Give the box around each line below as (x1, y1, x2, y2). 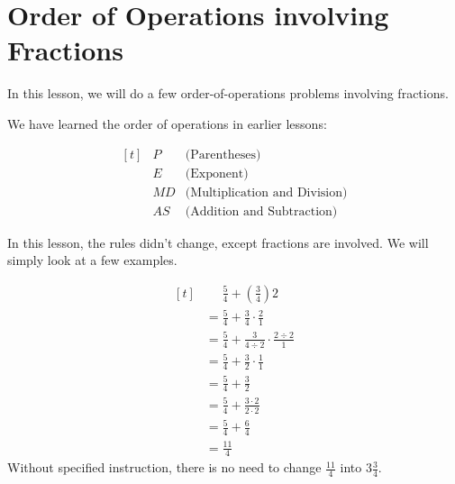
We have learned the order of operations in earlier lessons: (7, 114, 327, 132)
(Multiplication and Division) (185, 186, 348, 199)
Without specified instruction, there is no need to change (7, 458, 322, 477)
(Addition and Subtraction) (185, 205, 338, 218)
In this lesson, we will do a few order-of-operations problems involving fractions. (7, 84, 449, 103)
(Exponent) (185, 167, 249, 180)
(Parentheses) (185, 148, 261, 161)
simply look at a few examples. (7, 251, 177, 269)
